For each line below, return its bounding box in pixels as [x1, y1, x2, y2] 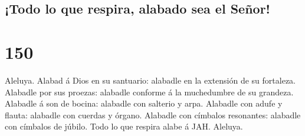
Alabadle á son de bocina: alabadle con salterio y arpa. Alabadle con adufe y [5, 97, 283, 110]
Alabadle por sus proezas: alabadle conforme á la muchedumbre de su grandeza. [5, 85, 294, 98]
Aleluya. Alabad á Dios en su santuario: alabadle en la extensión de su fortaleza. [5, 74, 296, 86]
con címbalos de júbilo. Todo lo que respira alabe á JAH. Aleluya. [5, 120, 243, 132]
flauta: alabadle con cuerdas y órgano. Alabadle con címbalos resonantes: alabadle [5, 108, 301, 121]
